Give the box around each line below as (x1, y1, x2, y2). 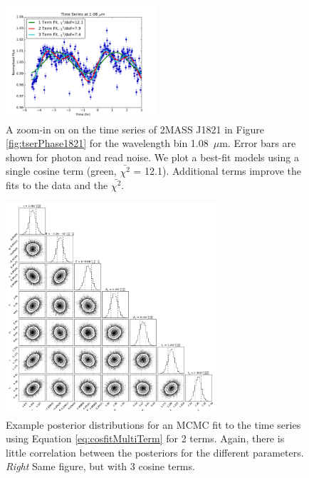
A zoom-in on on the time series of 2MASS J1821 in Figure (6, 121, 265, 136)
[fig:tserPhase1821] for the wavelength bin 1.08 (6, 136, 209, 151)
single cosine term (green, (6, 163, 117, 178)
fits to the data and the (6, 178, 108, 193)
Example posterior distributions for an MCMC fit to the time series (6, 417, 301, 432)
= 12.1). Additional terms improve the (133, 163, 301, 178)
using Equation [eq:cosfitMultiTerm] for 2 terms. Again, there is (6, 431, 285, 446)
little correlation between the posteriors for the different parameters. (6, 444, 304, 459)
